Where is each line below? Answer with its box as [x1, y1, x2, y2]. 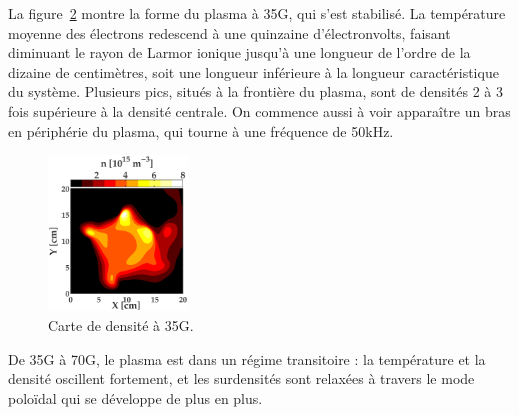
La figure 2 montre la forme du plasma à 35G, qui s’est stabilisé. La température [8, 3, 506, 23]
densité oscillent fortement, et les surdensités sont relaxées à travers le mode [8, 368, 475, 389]
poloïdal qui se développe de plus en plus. [8, 387, 263, 408]
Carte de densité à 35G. [48, 314, 194, 335]
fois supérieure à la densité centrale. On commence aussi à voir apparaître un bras [8, 100, 511, 121]
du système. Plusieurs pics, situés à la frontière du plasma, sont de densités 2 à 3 [8, 81, 503, 102]
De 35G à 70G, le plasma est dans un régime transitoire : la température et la [8, 348, 486, 369]
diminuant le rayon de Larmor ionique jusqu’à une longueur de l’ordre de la [8, 42, 471, 63]
